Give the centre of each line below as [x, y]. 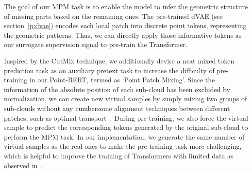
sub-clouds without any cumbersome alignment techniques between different [117, 108]
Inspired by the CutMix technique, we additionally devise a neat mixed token [119, 60]
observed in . [24, 165]
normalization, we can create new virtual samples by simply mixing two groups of [126, 99]
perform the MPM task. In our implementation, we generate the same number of [124, 136]
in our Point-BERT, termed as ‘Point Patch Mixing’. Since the [122, 80]
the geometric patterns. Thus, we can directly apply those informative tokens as [123, 35]
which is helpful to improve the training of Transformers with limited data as [119, 155]
